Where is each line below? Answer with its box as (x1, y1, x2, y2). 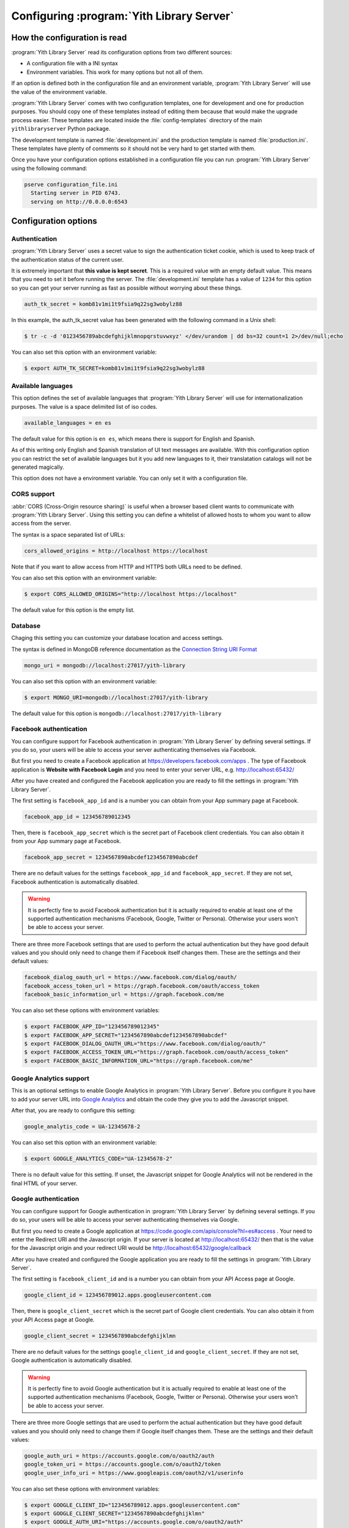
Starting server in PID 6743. (31, 189, 122, 197)
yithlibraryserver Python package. (11, 125, 111, 133)
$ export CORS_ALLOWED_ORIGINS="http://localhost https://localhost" (24, 590, 237, 598)
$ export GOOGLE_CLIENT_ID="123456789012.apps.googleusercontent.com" (24, 1501, 241, 1508)
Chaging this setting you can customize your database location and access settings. (11, 634, 224, 642)
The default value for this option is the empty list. (11, 606, 135, 614)
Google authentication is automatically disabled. (11, 1357, 133, 1364)
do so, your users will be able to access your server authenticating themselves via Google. (11, 1216, 240, 1224)
